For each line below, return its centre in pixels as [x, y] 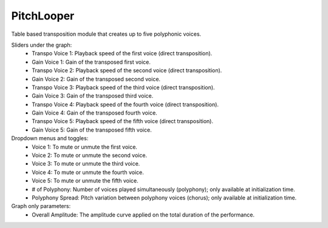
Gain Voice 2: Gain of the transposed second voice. [96, 79]
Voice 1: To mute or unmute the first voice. [85, 147]
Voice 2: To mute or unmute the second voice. [90, 155]
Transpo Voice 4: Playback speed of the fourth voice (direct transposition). [125, 104]
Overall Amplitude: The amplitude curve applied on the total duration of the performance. [143, 215]
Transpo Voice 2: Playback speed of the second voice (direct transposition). [127, 70]
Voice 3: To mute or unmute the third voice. [86, 164]
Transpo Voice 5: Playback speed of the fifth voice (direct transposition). [123, 121]
